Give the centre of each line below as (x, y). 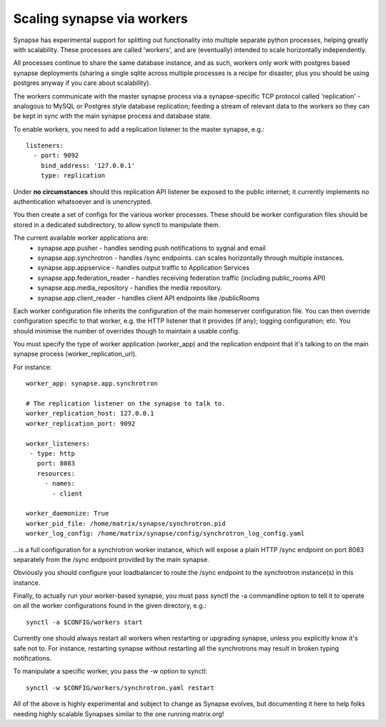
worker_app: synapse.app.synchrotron (92, 383)
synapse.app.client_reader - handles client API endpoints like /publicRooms (149, 298)
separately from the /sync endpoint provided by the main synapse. (112, 559)
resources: (56, 473)
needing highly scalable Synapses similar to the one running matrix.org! (119, 713)
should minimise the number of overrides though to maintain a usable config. (127, 331)
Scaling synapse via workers (101, 19)
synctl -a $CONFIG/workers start (84, 622)
